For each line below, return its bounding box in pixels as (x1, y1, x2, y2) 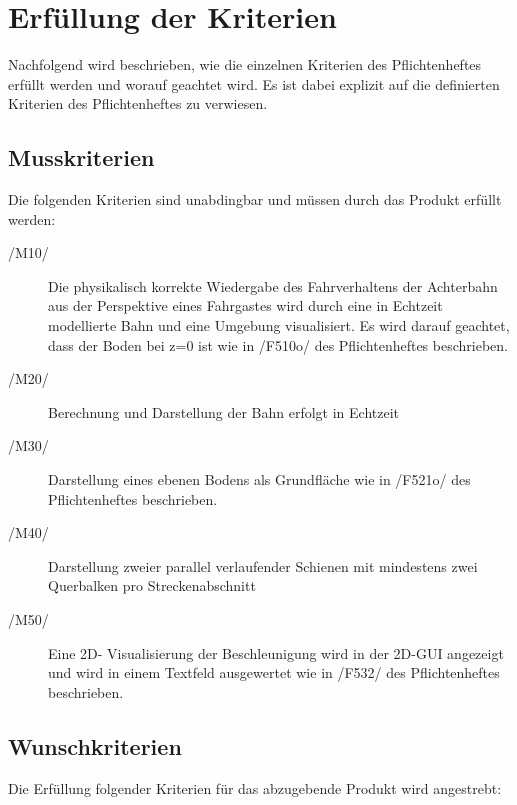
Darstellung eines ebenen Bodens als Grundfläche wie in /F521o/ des (48, 469, 471, 490)
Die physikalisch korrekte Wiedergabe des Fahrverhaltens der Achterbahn (48, 275, 498, 296)
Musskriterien (8, 142, 155, 173)
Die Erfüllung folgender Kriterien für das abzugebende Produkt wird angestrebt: (8, 777, 502, 798)
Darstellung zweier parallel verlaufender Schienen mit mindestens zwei (48, 555, 478, 576)
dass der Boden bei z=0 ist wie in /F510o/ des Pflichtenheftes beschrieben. (48, 334, 508, 355)
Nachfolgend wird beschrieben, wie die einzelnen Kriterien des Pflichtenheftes (8, 54, 482, 75)
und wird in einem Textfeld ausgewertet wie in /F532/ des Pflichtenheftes (48, 662, 500, 683)
